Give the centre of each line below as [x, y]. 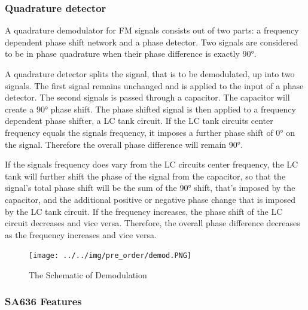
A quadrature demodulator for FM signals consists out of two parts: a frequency [152, 30]
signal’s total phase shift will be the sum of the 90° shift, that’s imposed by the [150, 188]
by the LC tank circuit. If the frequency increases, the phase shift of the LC [144, 211]
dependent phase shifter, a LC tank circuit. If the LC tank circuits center [139, 121]
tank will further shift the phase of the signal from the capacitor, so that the [145, 176]
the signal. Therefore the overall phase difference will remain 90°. [124, 144]
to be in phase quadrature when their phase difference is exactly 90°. [131, 54]
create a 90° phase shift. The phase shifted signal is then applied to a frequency [150, 109]
